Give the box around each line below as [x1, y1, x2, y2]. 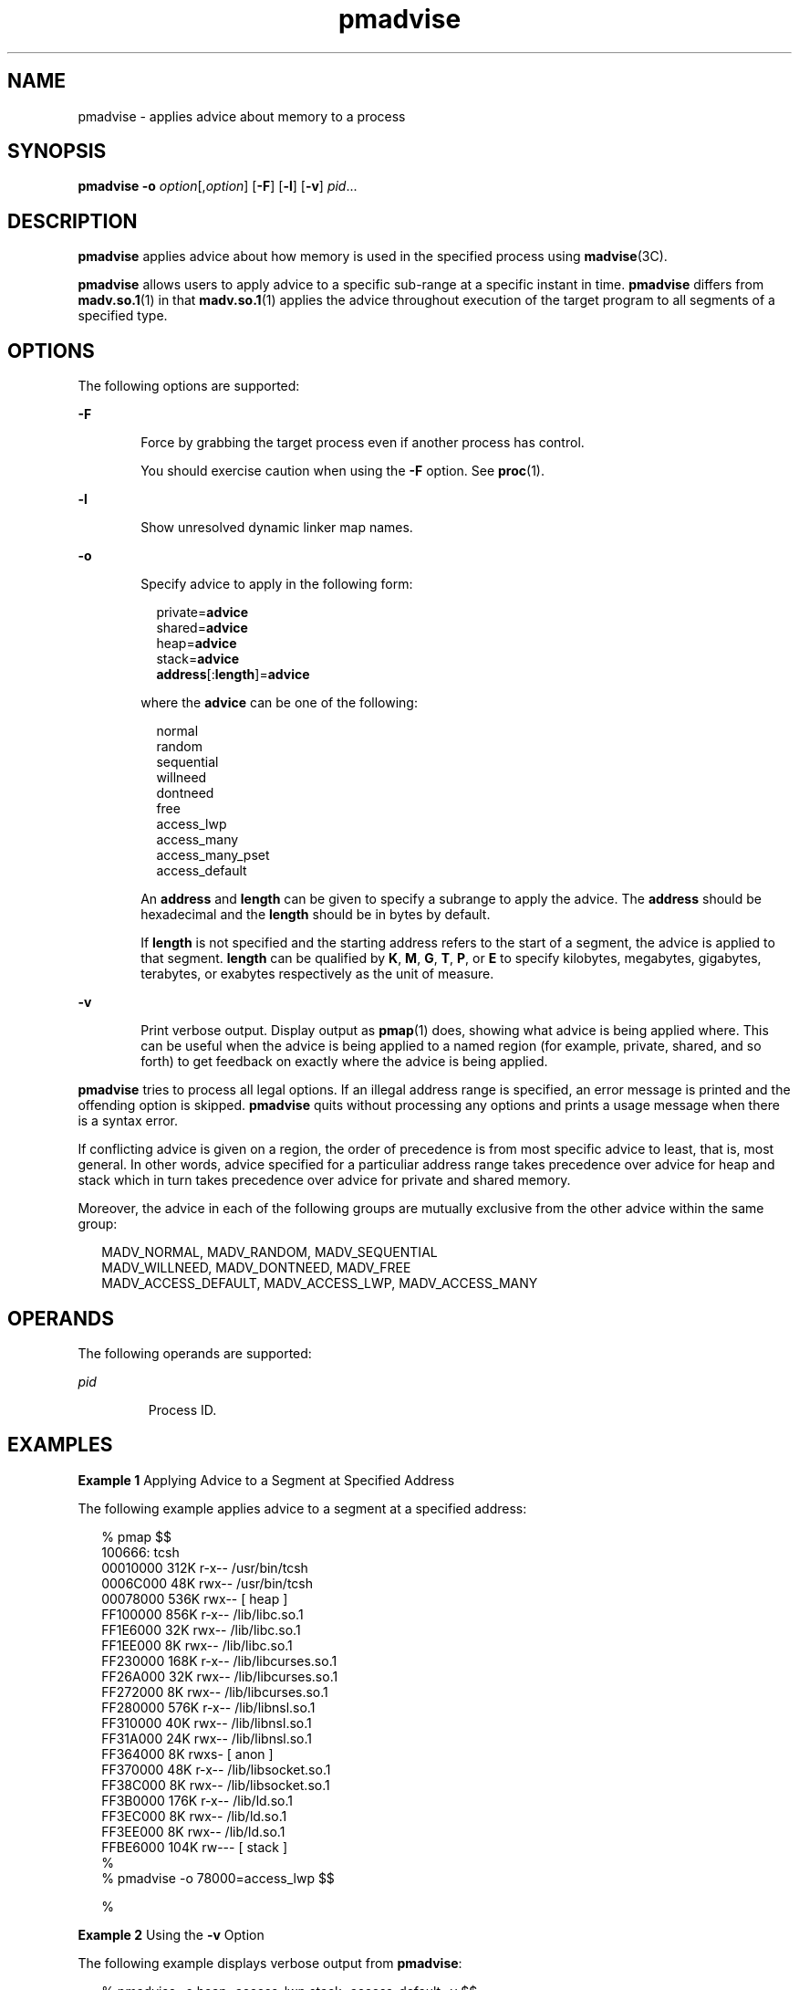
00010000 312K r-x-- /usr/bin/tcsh [101, 1559, 308, 1576]
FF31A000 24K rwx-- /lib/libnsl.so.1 [101, 1730, 313, 1746]
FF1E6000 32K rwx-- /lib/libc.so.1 [101, 1621, 301, 1638]
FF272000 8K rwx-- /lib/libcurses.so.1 [101, 1683, 328, 1700]
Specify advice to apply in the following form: [140, 576, 413, 592]
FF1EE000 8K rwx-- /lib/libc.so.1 [101, 1637, 293, 1653]
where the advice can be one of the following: [140, 695, 418, 711]
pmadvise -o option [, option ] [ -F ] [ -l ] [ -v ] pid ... [78, 178, 358, 194]
